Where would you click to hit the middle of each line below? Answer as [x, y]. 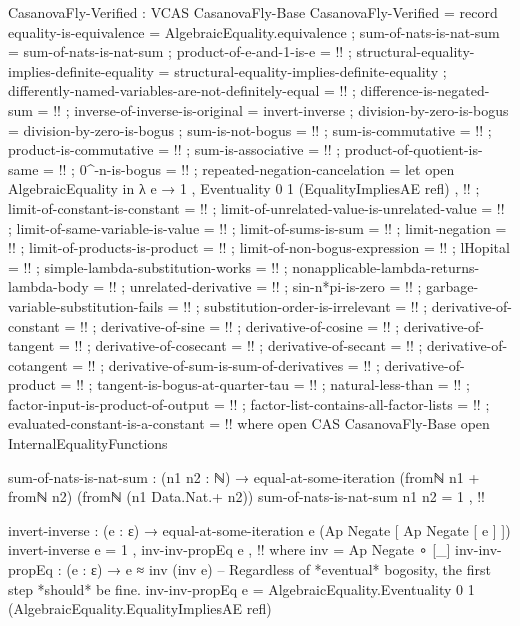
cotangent [38, 364]
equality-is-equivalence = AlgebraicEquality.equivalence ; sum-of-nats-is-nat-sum [254, 31]
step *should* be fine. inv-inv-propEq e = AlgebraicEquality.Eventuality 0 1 [241, 588]
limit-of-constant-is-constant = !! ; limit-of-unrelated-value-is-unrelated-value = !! [256, 207]
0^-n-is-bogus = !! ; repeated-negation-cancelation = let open [267, 168]
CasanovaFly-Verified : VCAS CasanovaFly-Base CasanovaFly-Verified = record [253, 12]
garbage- [452, 286]
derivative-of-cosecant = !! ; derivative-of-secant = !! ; [259, 345]
